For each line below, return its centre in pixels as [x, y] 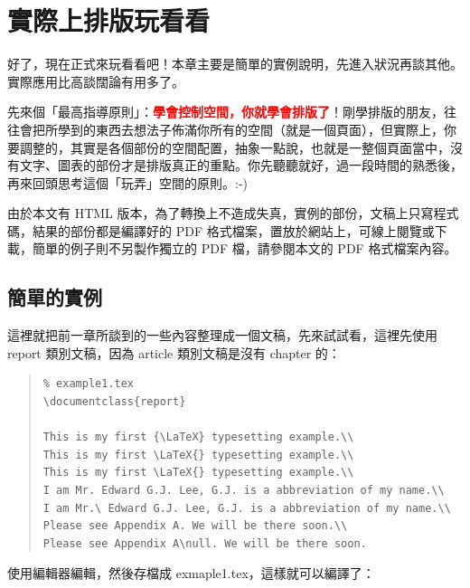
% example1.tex [89, 384]
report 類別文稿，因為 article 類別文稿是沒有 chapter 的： [174, 352]
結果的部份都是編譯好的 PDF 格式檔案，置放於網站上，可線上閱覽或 [233, 230]
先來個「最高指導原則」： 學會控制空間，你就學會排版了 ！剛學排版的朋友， [226, 112]
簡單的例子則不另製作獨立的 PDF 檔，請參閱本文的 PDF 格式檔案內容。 [244, 248]
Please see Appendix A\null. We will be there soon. [205, 543]
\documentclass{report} [114, 402]
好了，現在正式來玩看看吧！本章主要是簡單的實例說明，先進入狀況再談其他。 [235, 64]
